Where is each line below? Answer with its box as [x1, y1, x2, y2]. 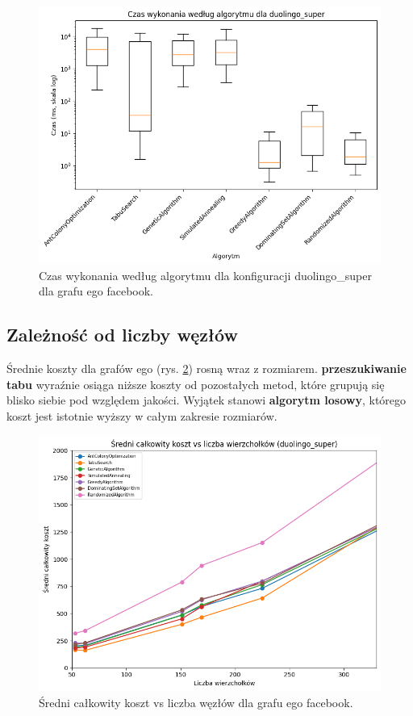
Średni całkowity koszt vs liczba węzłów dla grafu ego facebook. [39, 693, 353, 710]
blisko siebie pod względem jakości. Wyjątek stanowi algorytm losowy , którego [6, 391, 407, 408]
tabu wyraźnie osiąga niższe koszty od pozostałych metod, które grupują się [6, 375, 385, 392]
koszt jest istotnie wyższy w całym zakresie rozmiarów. [6, 407, 277, 424]
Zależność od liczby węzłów [6, 322, 238, 347]
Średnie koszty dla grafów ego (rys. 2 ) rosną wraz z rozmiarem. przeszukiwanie [6, 360, 407, 377]
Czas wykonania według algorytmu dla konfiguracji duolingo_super [39, 266, 372, 283]
